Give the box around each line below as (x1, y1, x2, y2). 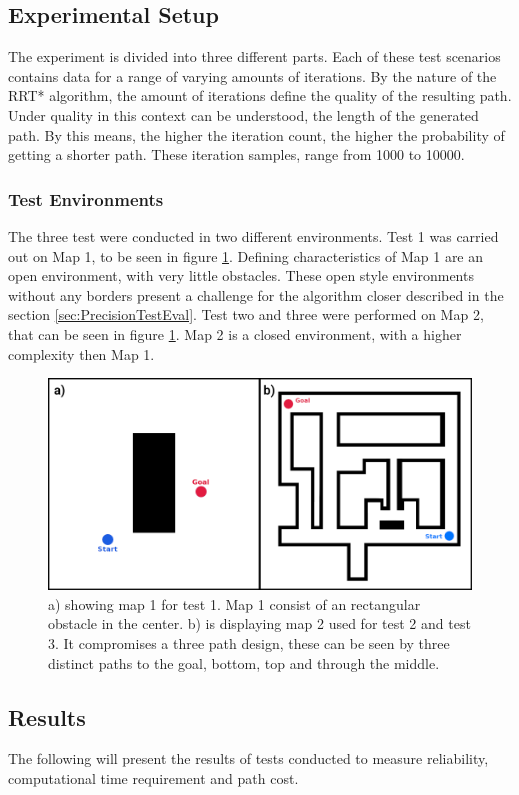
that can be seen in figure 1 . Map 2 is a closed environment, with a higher (8, 323, 462, 344)
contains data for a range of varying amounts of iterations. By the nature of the (8, 65, 497, 86)
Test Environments (8, 186, 164, 211)
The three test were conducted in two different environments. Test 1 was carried (8, 225, 499, 246)
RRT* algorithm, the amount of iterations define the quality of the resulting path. (8, 85, 512, 106)
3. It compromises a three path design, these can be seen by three (48, 632, 450, 653)
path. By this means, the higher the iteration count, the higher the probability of (8, 124, 505, 145)
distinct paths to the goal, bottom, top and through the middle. (48, 652, 440, 673)
